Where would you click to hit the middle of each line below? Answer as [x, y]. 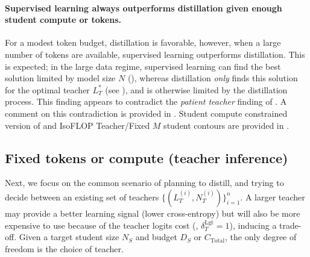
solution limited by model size [60, 78]
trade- [290, 225]
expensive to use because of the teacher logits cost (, [102, 225]
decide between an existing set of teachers [82, 197]
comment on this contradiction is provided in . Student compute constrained [146, 113]
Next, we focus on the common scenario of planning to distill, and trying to [144, 183]
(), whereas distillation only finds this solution [213, 78]
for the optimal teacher [47, 89]
